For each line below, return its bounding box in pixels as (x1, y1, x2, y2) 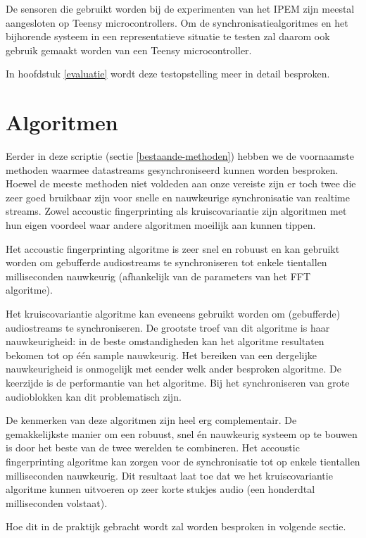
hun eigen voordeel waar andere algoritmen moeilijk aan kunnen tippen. (6, 218, 316, 232)
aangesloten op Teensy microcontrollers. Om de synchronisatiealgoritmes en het (6, 15, 348, 30)
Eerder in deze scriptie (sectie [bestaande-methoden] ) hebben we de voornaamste (6, 149, 354, 163)
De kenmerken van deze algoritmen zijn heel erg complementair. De (6, 413, 297, 427)
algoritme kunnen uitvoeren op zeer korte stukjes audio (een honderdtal (6, 482, 315, 496)
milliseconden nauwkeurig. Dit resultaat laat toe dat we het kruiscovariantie (6, 468, 333, 482)
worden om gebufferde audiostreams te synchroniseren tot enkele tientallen (6, 255, 327, 270)
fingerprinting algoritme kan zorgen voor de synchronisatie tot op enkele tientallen (6, 453, 360, 468)
